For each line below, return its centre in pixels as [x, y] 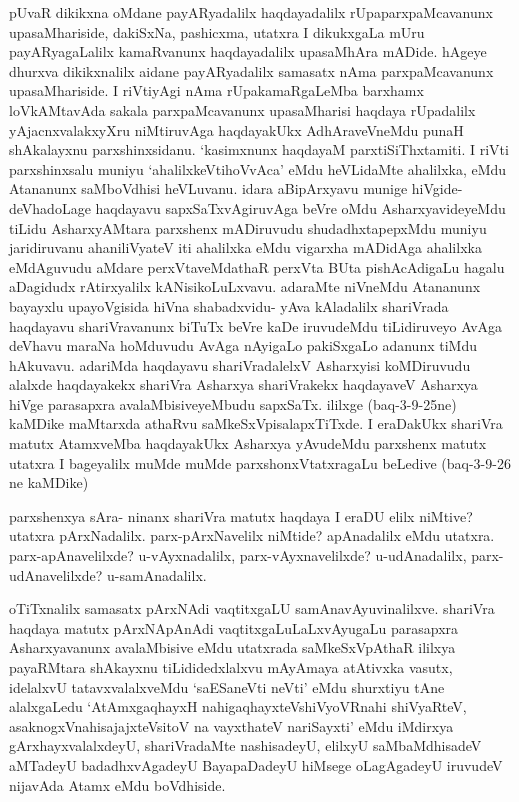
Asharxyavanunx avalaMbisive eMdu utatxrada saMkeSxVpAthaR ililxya [232, 647]
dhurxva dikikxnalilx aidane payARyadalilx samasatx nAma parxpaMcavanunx [251, 70]
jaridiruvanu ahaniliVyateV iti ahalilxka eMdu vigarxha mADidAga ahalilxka [245, 247]
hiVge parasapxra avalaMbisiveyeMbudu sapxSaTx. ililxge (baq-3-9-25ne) [233, 403]
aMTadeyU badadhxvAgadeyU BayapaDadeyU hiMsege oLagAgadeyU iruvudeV [256, 764]
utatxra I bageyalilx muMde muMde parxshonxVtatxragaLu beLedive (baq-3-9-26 [260, 462]
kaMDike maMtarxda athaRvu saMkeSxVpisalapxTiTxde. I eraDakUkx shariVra [256, 423]
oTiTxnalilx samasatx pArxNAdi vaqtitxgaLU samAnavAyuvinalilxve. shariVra [252, 608]
